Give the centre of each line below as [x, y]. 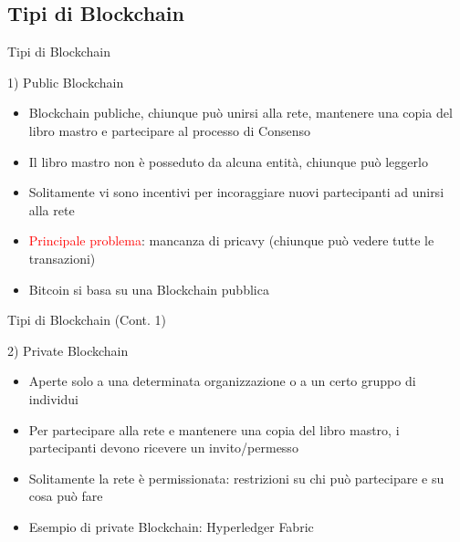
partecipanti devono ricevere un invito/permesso [163, 448]
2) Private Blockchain [68, 350]
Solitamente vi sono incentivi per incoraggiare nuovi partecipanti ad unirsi [236, 192]
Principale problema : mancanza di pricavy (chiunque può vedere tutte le [231, 240]
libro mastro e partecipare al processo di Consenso [169, 130]
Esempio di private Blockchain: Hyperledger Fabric [171, 526]
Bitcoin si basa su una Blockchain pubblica [149, 289]
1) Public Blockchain [66, 82]
